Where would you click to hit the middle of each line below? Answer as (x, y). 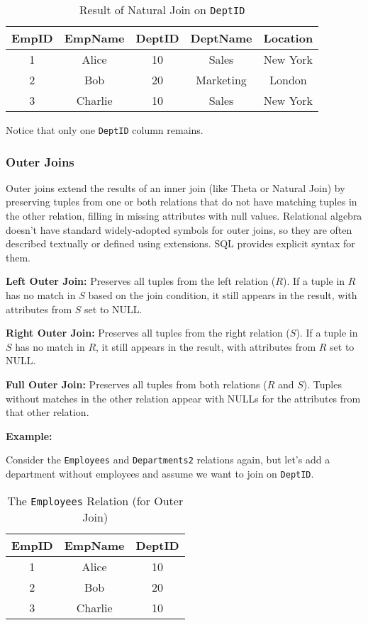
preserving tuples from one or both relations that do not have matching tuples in (182, 202)
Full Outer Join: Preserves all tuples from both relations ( (136, 384)
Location (288, 38)
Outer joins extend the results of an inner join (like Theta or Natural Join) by (175, 187)
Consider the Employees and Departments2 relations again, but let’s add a (168, 460)
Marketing (221, 80)
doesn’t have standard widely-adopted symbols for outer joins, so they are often (179, 229)
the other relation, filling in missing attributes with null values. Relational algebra (184, 216)
